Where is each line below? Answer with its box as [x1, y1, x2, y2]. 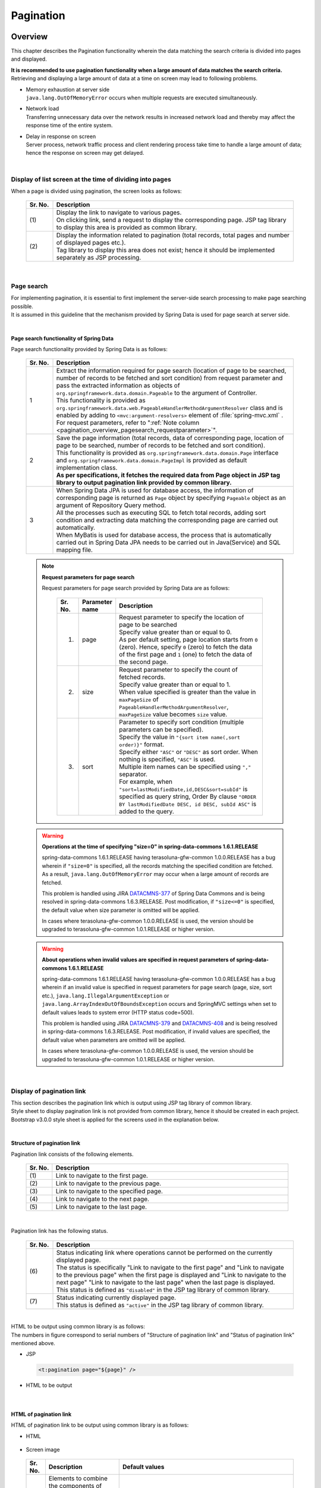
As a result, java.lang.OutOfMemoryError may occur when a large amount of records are [42, 871, 269, 878]
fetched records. [119, 673, 166, 681]
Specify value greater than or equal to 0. [119, 628, 232, 636]
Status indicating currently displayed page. [56, 1293, 177, 1302]
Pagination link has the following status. [11, 1227, 108, 1234]
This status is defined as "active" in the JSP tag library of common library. [56, 1301, 264, 1309]
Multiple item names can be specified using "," [119, 762, 251, 771]
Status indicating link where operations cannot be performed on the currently [56, 1248, 273, 1256]
